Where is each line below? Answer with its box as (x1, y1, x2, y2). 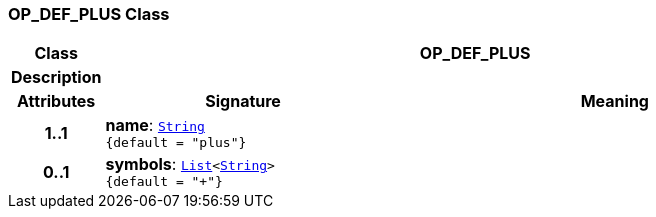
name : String (105, 115, 205, 136)
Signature (205, 91, 281, 112)
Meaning (580, 91, 649, 112)
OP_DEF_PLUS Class (8, 4, 170, 24)
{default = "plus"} (105, 135, 247, 151)
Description (11, 67, 102, 88)
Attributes (17, 91, 96, 112)
